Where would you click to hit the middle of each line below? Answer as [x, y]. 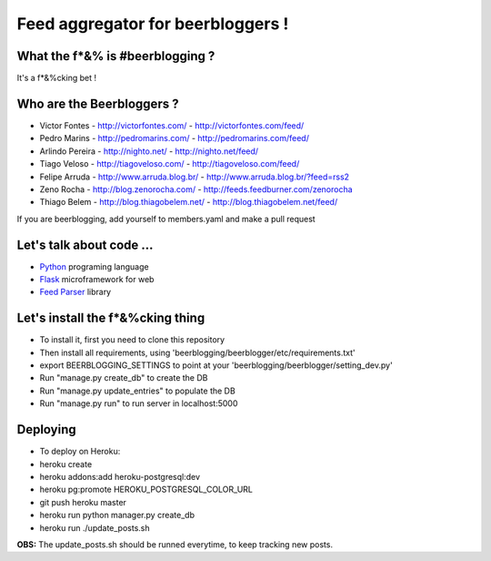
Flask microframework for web [97, 279]
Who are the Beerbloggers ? [98, 103]
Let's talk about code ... [85, 245]
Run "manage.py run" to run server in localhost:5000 [139, 403]
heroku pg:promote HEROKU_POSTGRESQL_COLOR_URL [146, 490]
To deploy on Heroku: [80, 452]
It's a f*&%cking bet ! [57, 78]
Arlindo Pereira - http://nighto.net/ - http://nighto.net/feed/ [149, 151]
